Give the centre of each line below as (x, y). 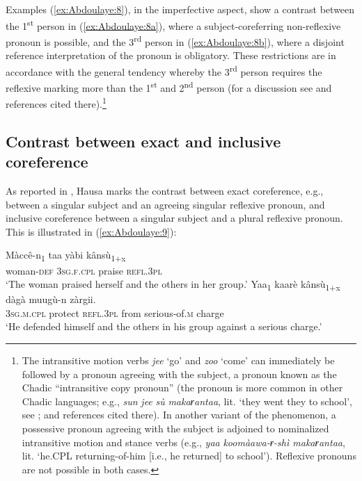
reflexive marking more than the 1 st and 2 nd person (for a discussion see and (169, 86)
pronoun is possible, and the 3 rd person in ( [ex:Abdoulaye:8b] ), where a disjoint (175, 40)
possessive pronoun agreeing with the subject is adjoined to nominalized (175, 428)
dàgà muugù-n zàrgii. (51, 299)
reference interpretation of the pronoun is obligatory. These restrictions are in (171, 55)
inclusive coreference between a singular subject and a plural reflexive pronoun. (174, 218)
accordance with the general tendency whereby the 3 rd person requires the (164, 70)
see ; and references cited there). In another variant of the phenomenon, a (179, 415)
